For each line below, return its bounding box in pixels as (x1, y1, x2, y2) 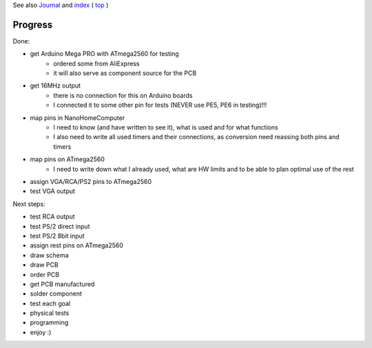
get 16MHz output (30, 81, 81, 90)
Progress (12, 19, 53, 30)
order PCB (30, 270, 60, 278)
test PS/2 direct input (30, 222, 90, 230)
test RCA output (30, 212, 75, 221)
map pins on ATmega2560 (30, 155, 105, 163)
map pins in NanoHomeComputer (30, 114, 125, 122)
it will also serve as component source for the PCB (53, 69, 197, 77)
